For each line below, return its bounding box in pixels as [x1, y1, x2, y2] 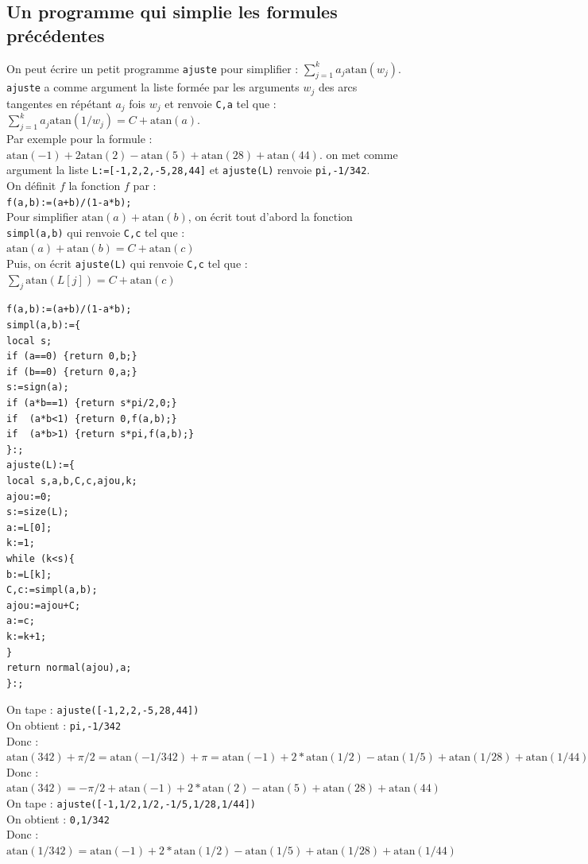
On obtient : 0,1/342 [6, 810, 110, 827]
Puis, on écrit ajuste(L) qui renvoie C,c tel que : [6, 255, 248, 272]
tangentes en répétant [6, 95, 112, 111]
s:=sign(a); [6, 382, 69, 393]
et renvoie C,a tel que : [164, 95, 277, 111]
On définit [6, 176, 56, 193]
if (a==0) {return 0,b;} [6, 351, 137, 362]
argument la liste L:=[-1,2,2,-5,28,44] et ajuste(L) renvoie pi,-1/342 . [6, 161, 370, 178]
